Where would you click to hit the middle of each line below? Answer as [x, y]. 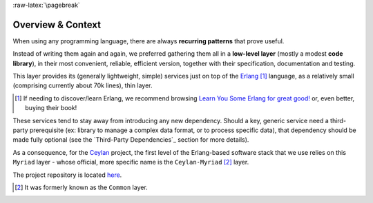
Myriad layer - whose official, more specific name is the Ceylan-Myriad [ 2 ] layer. [131, 162]
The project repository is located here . [67, 175]
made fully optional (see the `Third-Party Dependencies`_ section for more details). [131, 140]
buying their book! [51, 108]
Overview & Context [57, 24]
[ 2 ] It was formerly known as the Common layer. [81, 187]
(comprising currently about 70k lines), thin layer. [83, 85]
